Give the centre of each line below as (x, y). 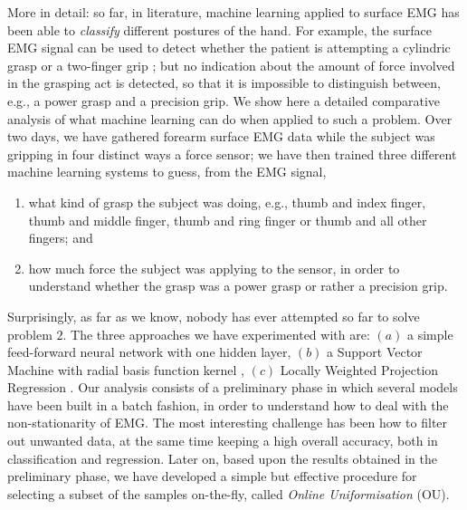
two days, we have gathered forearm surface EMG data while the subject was (221, 136)
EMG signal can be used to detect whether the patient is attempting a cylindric (229, 48)
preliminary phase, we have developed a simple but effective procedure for (212, 476)
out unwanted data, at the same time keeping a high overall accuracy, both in (223, 441)
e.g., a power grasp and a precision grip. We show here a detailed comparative (224, 100)
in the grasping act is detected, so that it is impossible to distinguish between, (224, 83)
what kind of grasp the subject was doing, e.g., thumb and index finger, (227, 202)
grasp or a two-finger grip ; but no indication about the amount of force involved (231, 65)
